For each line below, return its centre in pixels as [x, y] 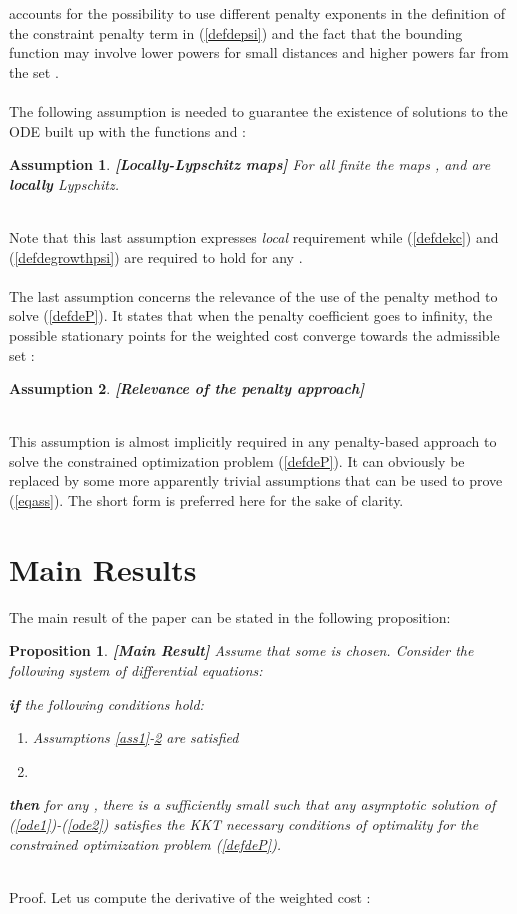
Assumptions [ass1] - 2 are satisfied [135, 737]
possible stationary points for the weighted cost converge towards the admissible [254, 334]
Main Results [103, 568]
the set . [34, 71]
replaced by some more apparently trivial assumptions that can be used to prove [256, 480]
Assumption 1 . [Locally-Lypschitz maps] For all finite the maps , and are [250, 164]
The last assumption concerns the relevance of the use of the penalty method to [253, 295]
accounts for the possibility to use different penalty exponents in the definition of [257, 13]
